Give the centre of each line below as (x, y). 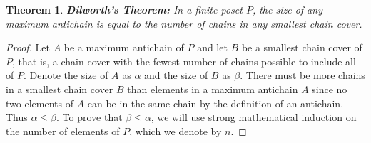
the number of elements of (63, 131)
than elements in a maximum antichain (213, 89)
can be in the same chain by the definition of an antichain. (215, 103)
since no (330, 89)
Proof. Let (28, 47)
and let (212, 47)
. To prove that (90, 117)
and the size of (176, 75)
